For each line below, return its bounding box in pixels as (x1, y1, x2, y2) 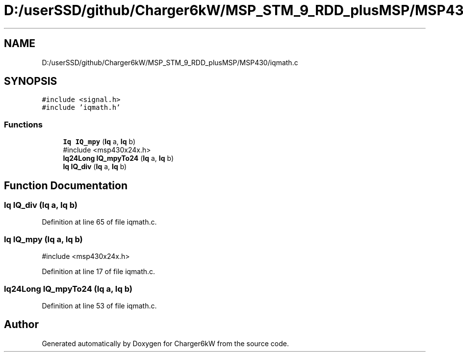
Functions (4, 119, 43, 129)
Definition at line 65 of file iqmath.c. (42, 218, 157, 227)
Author (4, 318, 39, 331)
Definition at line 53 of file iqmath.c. (42, 301, 157, 310)
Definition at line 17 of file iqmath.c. (42, 267, 155, 276)
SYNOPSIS (4, 75, 57, 88)
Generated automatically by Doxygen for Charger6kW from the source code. (42, 339, 289, 348)
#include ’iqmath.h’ (42, 103, 121, 112)
